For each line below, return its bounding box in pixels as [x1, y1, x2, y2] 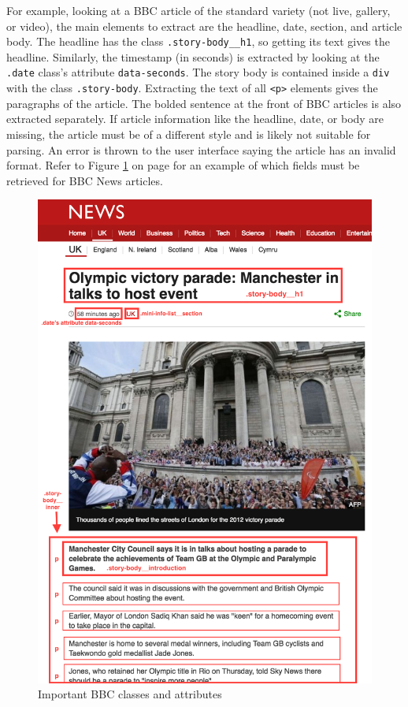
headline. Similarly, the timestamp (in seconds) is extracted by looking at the [6, 48, 380, 65]
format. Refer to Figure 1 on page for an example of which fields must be [6, 157, 360, 173]
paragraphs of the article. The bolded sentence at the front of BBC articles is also [6, 95, 402, 111]
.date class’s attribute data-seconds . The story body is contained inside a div [6, 64, 390, 80]
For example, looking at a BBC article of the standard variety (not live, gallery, [6, 2, 391, 18]
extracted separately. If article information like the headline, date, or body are [6, 110, 384, 127]
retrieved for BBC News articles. [6, 172, 163, 188]
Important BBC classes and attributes [38, 686, 222, 702]
